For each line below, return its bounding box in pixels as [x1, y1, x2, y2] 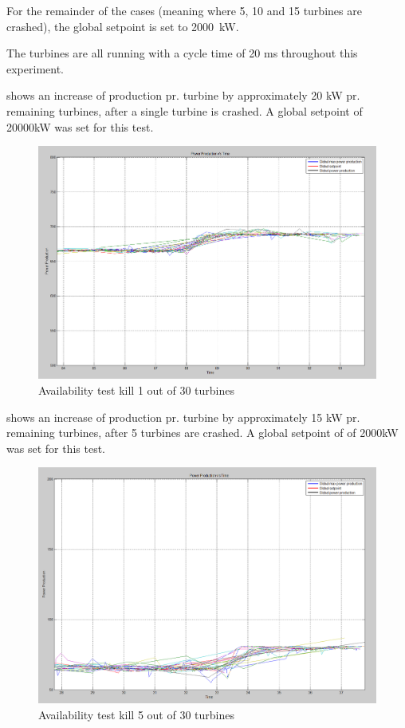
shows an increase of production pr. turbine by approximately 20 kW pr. [6, 87, 360, 104]
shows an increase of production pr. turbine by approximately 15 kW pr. [6, 408, 360, 425]
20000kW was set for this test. [6, 118, 154, 135]
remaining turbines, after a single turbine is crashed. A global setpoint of [6, 102, 363, 119]
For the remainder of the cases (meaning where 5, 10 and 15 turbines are [6, 2, 362, 18]
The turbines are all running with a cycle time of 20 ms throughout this [6, 45, 358, 61]
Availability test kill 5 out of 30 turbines [38, 706, 234, 722]
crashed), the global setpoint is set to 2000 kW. [6, 18, 239, 34]
